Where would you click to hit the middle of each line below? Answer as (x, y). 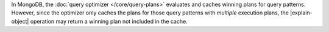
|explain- (302, 13)
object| (20, 21)
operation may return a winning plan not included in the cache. (109, 21)
